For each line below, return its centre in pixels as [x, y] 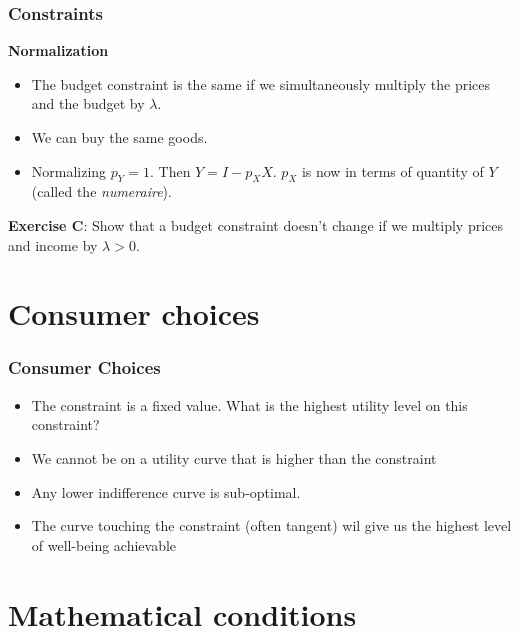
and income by [53, 244]
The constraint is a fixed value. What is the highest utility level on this [249, 404]
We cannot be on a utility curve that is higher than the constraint [234, 457]
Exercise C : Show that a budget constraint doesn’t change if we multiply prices [255, 224]
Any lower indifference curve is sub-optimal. [166, 491]
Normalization [58, 50]
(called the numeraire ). [101, 191]
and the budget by [88, 103]
